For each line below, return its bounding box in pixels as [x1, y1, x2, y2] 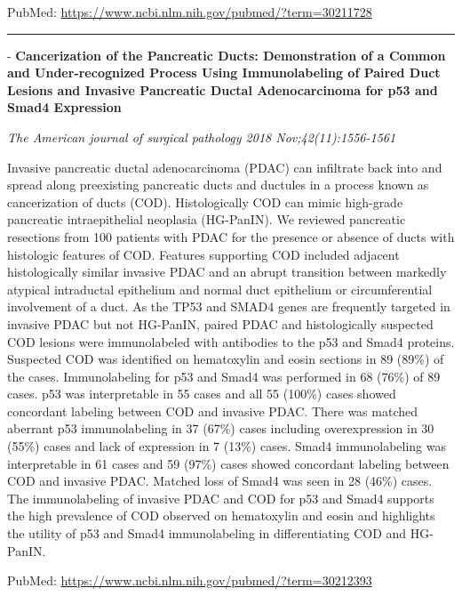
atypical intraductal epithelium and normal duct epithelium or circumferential [7, 279, 433, 298]
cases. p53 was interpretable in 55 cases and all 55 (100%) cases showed [7, 384, 396, 403]
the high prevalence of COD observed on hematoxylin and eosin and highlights [7, 506, 435, 525]
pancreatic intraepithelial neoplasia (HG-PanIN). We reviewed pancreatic [7, 210, 406, 229]
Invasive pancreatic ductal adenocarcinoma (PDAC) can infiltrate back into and [7, 157, 442, 176]
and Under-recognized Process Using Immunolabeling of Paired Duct [7, 63, 441, 82]
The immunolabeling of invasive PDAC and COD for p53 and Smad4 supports [7, 488, 434, 507]
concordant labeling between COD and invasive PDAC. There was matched [7, 401, 418, 420]
